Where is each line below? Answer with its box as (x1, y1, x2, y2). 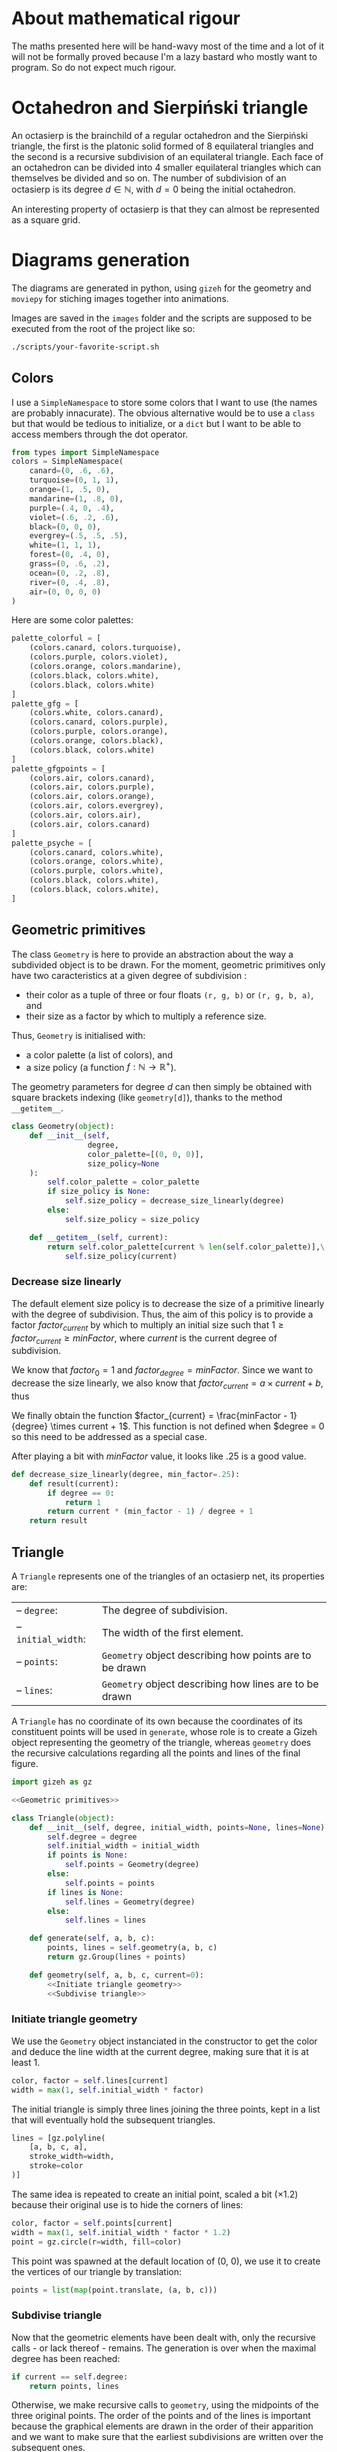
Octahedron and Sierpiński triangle (11, 97, 309, 119)
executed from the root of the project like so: (11, 322, 196, 334)
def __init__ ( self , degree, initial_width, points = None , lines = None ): (29, 1822, 330, 1832)
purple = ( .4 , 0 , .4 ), (29, 503, 115, 513)
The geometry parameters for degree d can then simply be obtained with (11, 1081, 313, 1093)
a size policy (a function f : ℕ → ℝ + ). (25, 1059, 177, 1073)
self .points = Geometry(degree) (64, 1860, 200, 1870)
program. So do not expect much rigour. (11, 61, 177, 73)
